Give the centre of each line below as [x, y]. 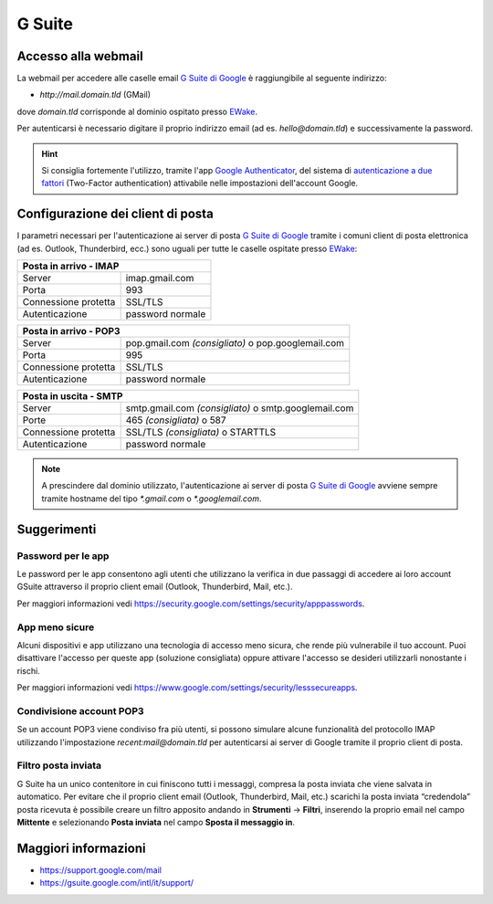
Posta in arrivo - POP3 [71, 331]
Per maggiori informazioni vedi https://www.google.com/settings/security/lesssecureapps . [187, 688]
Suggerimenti [57, 529]
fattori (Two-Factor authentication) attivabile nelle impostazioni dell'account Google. [200, 184]
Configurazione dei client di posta [115, 214]
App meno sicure [56, 627]
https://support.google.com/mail [100, 870]
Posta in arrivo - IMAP [71, 267]
